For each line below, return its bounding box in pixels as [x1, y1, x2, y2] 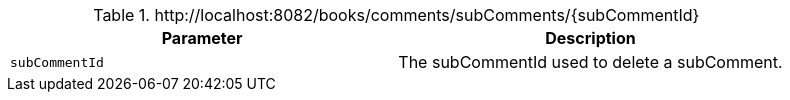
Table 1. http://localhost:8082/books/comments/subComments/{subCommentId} [93, 5, 700, 25]
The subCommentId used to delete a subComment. [398, 52, 783, 72]
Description [545, 28, 636, 48]
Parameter [161, 28, 243, 48]
